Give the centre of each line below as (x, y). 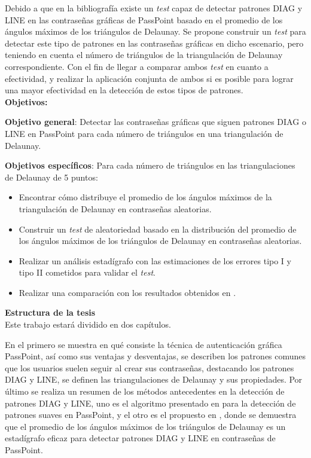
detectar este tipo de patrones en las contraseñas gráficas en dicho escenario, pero (154, 43)
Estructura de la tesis (50, 312)
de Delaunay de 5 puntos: (51, 177)
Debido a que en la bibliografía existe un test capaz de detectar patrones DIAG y (154, 8)
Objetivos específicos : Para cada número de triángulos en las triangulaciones (150, 165)
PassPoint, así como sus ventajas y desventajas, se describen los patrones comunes (155, 356)
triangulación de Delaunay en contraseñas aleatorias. (115, 208)
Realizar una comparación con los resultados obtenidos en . (127, 292)
